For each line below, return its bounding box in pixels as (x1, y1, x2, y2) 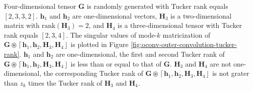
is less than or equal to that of (70, 58, 161, 68)
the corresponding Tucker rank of (43, 68, 143, 78)
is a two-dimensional (170, 10, 231, 21)
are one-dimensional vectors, (72, 10, 157, 21)
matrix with (4, 20, 40, 30)
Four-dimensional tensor (4, 1, 76, 11)
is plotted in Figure (70, 39, 129, 49)
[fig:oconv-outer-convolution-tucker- (131, 39, 237, 49)
